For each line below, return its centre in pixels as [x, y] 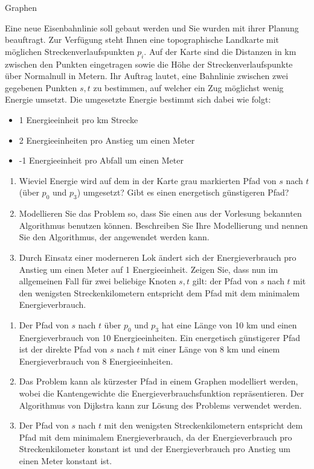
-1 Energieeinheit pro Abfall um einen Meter [101, 160]
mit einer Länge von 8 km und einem [211, 349]
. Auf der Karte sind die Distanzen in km [220, 51]
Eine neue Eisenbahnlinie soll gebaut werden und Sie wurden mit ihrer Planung [152, 27]
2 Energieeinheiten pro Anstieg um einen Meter [107, 140]
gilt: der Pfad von [225, 281]
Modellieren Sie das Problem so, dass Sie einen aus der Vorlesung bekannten [160, 213]
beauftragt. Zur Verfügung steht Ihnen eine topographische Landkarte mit [142, 40]
